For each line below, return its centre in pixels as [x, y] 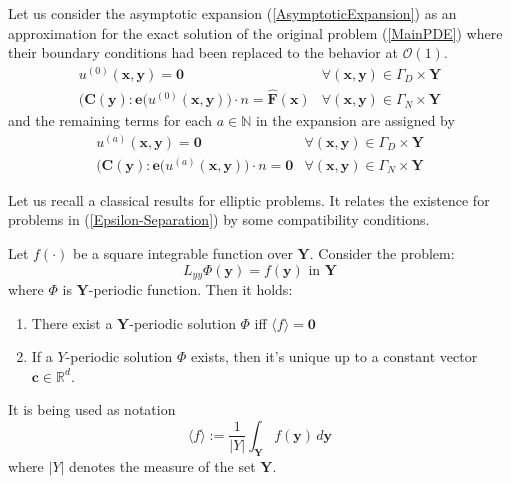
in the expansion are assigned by [355, 120]
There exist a [72, 322]
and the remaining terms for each [110, 120]
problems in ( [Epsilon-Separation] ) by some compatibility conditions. [219, 219]
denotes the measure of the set [162, 465]
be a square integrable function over [182, 252]
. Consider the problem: [382, 252]
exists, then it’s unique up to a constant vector [334, 356]
